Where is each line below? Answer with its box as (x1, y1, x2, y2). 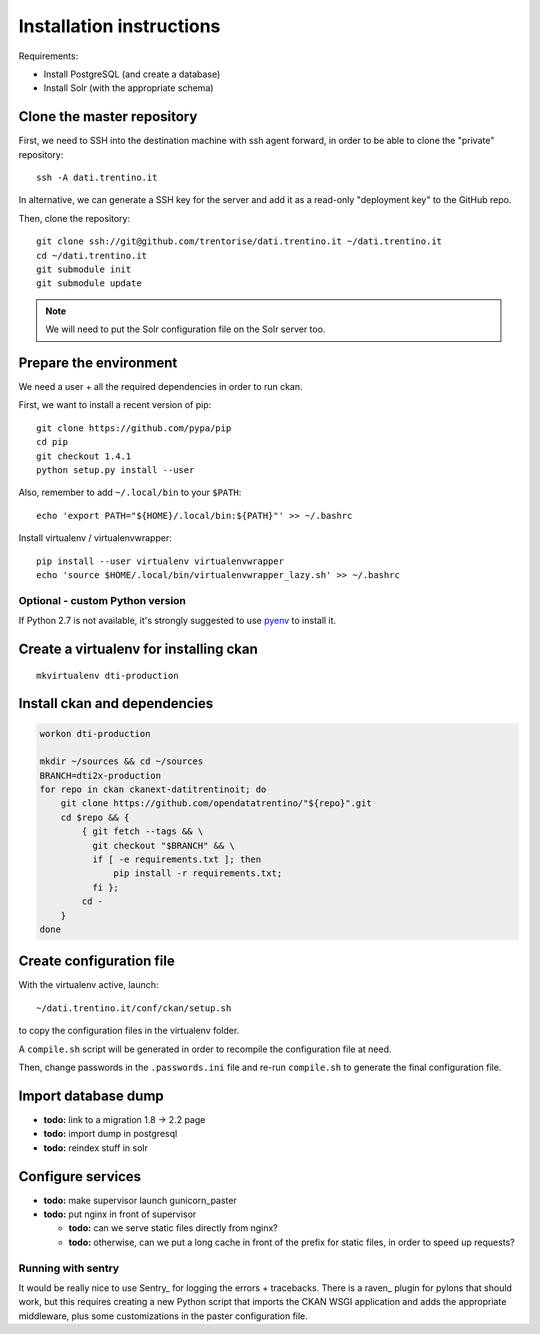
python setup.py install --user (36, 465, 195, 475)
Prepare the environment (18, 354, 178, 371)
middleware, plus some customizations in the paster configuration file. (18, 1310, 309, 1322)
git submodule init (36, 263, 132, 275)
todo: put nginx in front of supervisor (43, 1208, 197, 1220)
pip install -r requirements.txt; (113, 868, 283, 879)
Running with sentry (18, 1261, 120, 1275)
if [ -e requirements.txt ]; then (91, 854, 262, 865)
